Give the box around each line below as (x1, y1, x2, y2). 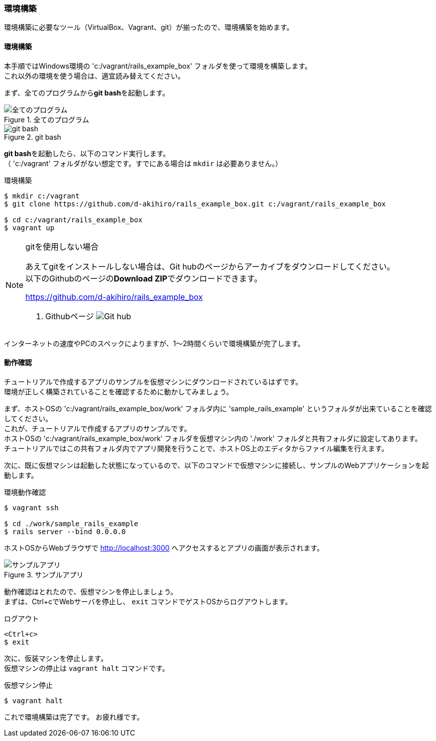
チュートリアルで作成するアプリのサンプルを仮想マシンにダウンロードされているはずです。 (4, 377, 303, 386)
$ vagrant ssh (4, 503, 59, 512)
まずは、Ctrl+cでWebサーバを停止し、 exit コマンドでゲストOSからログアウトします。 (4, 597, 292, 606)
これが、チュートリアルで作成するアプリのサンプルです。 (4, 424, 191, 433)
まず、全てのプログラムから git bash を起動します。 (4, 88, 169, 97)
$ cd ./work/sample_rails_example (4, 519, 138, 528)
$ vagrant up (4, 223, 55, 232)
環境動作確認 (4, 487, 46, 496)
